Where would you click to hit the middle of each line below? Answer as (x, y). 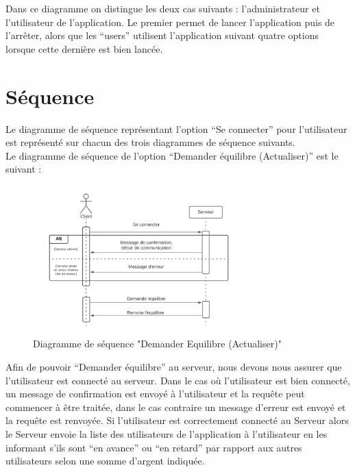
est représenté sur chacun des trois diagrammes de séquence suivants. (150, 142)
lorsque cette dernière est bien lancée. (84, 48)
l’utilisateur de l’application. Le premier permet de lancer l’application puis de (170, 22)
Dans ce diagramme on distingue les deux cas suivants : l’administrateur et (163, 8)
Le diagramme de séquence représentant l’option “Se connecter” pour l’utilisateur (176, 128)
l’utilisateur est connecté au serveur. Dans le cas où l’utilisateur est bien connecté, (178, 380)
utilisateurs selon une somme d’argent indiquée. (105, 461)
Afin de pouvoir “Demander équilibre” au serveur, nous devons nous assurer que (174, 367)
